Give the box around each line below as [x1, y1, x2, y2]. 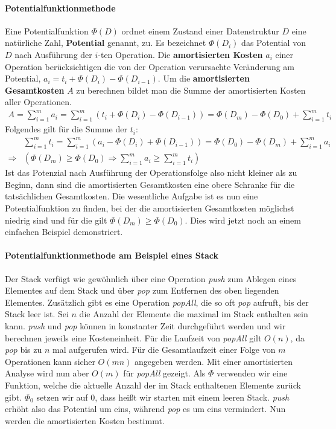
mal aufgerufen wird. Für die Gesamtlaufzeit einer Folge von [52, 343, 276, 356]
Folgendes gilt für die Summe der [5, 123, 127, 135]
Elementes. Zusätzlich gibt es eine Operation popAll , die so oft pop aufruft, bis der [5, 295, 309, 308]
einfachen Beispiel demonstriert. [5, 225, 123, 238]
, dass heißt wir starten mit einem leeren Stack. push [95, 390, 290, 403]
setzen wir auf [36, 390, 88, 403]
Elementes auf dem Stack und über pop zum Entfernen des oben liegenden [5, 284, 279, 297]
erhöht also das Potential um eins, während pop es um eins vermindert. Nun [5, 402, 286, 415]
